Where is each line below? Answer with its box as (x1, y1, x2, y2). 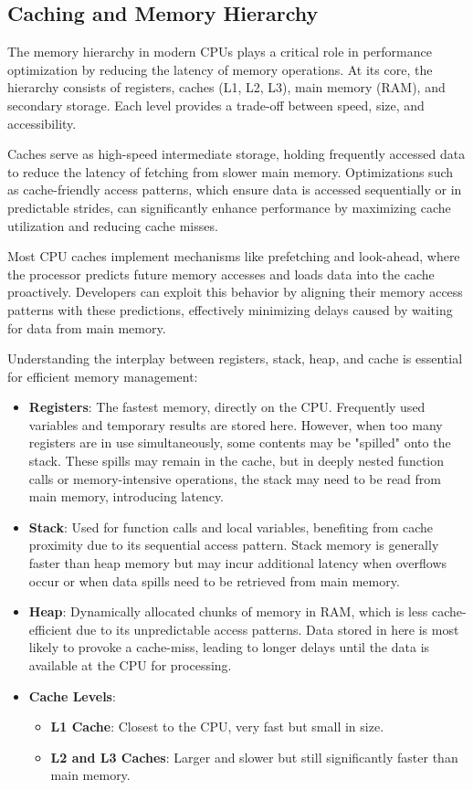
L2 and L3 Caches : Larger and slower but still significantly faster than (50, 747, 458, 766)
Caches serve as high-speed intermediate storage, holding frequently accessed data (7, 144, 466, 163)
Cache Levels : (28, 686, 116, 705)
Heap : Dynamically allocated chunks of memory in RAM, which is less (28, 602, 428, 621)
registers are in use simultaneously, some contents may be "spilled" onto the (28, 433, 451, 452)
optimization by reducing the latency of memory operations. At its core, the (7, 59, 433, 79)
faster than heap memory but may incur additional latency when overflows (28, 553, 447, 573)
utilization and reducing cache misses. (7, 216, 218, 235)
